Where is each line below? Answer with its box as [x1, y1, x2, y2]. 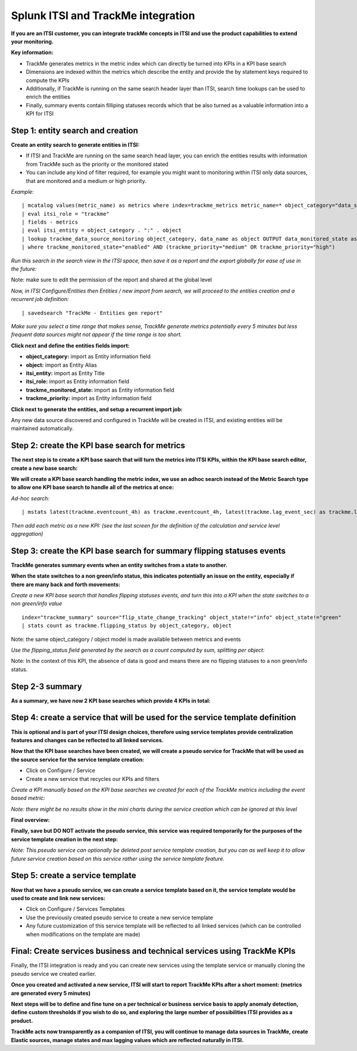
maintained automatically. [11, 425, 74, 432]
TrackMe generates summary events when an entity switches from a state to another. [11, 561, 228, 569]
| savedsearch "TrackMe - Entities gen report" [21, 309, 163, 316]
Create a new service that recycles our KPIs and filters [26, 775, 159, 782]
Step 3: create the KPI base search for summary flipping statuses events [11, 545, 286, 556]
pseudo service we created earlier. [11, 970, 96, 977]
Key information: [11, 49, 54, 56]
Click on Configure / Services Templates [26, 906, 125, 913]
